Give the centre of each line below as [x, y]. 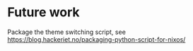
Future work [43, 12]
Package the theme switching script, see [66, 32]
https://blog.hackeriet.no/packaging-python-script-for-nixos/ [96, 39]
